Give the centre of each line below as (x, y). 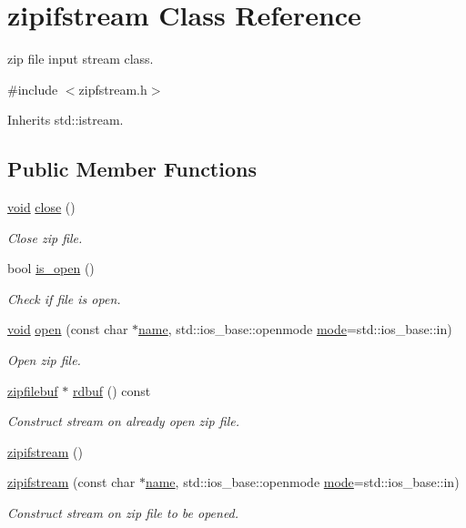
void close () (41, 207)
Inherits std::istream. (66, 120)
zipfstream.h (113, 89)
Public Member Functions (132, 169)
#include (33, 89)
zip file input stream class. (81, 59)
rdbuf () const (111, 390)
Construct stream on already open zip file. (123, 421)
